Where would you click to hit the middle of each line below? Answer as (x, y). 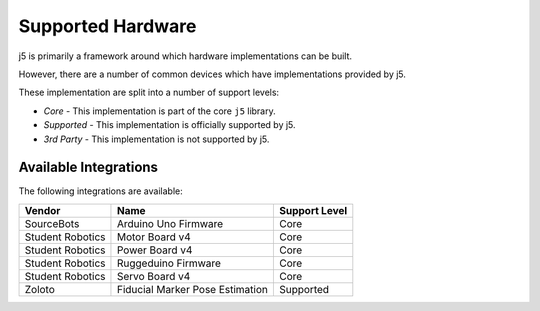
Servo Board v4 (153, 276)
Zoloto (39, 289)
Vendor (42, 210)
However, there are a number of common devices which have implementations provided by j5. (212, 74)
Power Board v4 (154, 250)
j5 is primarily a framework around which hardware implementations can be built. (185, 56)
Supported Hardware (107, 26)
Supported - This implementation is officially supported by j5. (169, 125)
